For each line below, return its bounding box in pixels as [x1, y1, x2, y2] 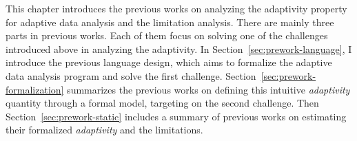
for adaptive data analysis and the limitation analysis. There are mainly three [6, 14, 334, 29]
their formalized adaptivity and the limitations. [6, 122, 203, 137]
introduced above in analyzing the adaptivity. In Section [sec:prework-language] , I [6, 41, 352, 56]
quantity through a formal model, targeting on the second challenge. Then [6, 96, 319, 110]
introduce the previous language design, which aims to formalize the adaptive [6, 55, 332, 69]
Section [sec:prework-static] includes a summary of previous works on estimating [6, 109, 347, 123]
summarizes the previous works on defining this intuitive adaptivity [67, 82, 350, 96]
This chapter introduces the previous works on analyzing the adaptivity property [6, 1, 347, 15]
